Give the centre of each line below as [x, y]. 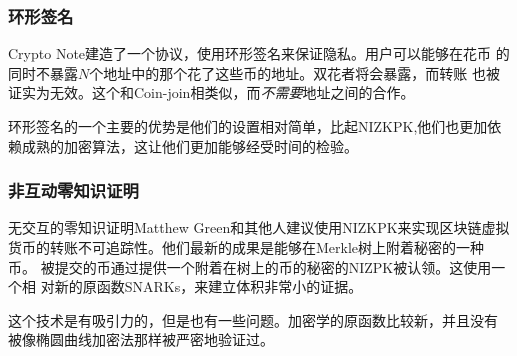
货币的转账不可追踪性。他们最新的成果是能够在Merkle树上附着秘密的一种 [246, 247]
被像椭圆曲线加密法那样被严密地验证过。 [141, 339]
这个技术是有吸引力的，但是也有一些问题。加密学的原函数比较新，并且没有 [253, 319]
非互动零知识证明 [73, 190]
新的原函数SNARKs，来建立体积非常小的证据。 [208, 286]
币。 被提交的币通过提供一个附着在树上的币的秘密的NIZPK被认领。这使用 [250, 266]
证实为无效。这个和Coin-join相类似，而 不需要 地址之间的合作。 [211, 92]
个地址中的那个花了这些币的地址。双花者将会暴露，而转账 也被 [294, 72]
